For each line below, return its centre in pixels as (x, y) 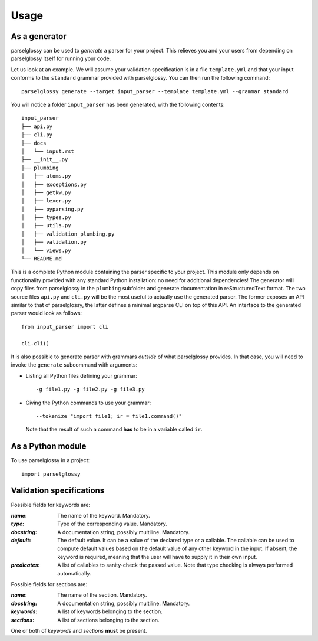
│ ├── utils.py (46, 225)
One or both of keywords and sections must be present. (79, 630)
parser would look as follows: (47, 313)
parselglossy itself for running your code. (61, 58)
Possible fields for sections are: (49, 584)
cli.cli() (35, 343)
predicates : (25, 565)
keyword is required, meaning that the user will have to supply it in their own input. (157, 557)
